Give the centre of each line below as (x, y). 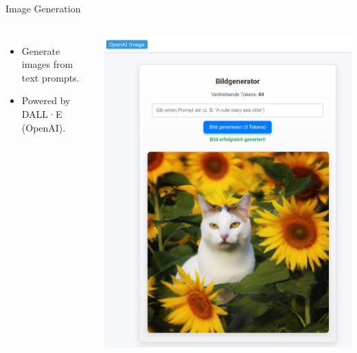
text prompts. (50, 77)
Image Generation (43, 8)
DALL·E (42, 113)
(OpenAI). (44, 127)
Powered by (46, 100)
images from (47, 64)
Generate (41, 50)
